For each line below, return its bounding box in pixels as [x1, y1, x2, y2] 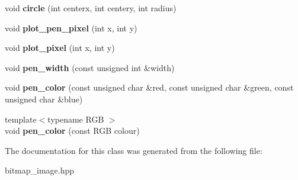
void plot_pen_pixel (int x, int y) [5, 21, 137, 34]
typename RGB [47, 112, 104, 125]
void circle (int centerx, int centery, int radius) [5, 2, 177, 14]
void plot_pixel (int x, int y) [5, 41, 115, 54]
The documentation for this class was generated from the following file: [5, 144, 262, 156]
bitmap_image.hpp [5, 164, 75, 176]
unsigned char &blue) [5, 92, 83, 105]
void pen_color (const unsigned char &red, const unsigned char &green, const [5, 81, 294, 94]
